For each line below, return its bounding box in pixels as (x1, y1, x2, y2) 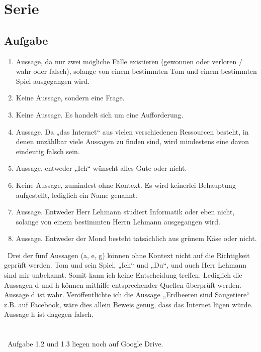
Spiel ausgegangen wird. (16, 75, 90, 86)
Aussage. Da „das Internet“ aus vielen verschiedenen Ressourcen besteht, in (16, 126, 249, 137)
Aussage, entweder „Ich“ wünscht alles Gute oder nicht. (16, 163, 187, 173)
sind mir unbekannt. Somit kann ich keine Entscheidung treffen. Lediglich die (4, 270, 242, 280)
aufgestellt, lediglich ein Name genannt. (16, 189, 137, 200)
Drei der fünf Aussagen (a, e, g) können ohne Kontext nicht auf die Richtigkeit (7, 250, 250, 260)
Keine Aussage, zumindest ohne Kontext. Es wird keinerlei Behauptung (16, 179, 236, 190)
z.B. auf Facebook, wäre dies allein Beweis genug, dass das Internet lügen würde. (4, 299, 253, 309)
